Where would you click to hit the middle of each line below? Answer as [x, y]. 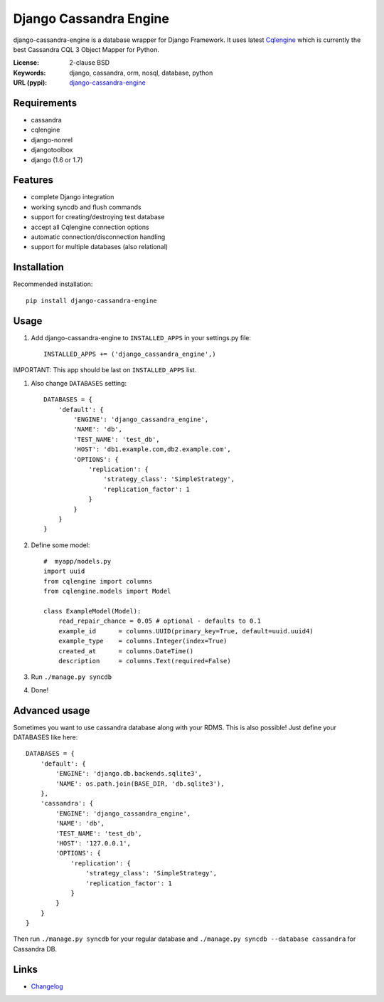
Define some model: [60, 545]
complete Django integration [73, 197]
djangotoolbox [52, 150]
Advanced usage [52, 711]
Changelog [47, 986]
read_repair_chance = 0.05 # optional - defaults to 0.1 [159, 621]
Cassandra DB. [35, 949]
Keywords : [30, 73]
